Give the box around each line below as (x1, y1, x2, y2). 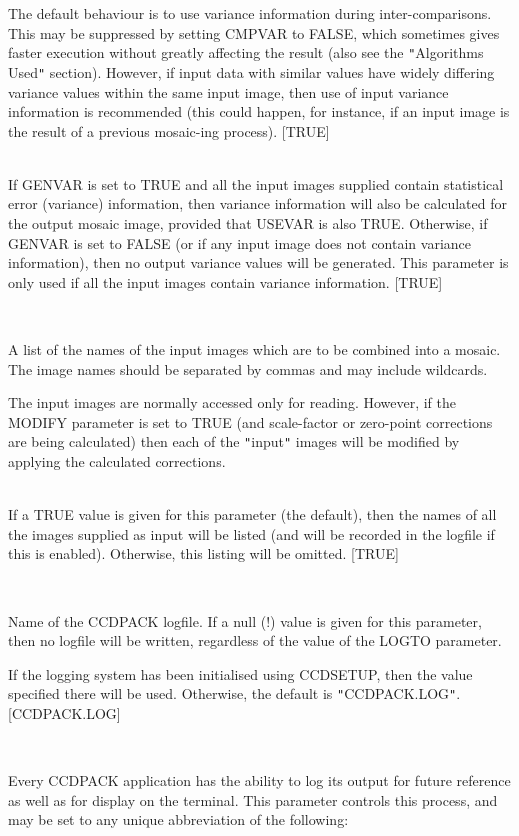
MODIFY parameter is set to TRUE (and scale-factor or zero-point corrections (8, 411, 493, 432)
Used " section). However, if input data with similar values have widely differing (8, 61, 495, 82)
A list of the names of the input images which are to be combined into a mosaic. (8, 339, 501, 360)
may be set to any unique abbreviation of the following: (8, 809, 349, 830)
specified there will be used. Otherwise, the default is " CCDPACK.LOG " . (8, 683, 461, 704)
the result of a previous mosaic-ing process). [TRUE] (8, 120, 330, 141)
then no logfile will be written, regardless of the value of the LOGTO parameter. (8, 630, 502, 651)
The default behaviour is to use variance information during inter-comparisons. (8, 3, 492, 23)
